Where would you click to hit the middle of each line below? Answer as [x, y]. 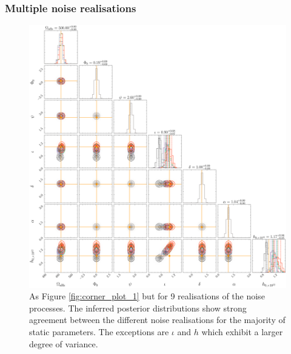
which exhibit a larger [242, 332]
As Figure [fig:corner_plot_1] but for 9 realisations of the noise [147, 296]
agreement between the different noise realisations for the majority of [157, 320]
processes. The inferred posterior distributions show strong [138, 308]
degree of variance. [64, 343]
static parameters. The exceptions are [99, 332]
